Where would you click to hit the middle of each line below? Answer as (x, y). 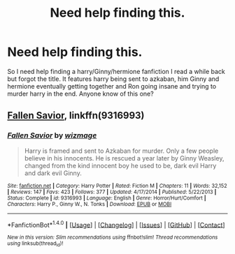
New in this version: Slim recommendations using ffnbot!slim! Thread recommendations (113, 238)
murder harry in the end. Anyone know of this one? (80, 94)
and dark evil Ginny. (53, 173)
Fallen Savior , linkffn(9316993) (76, 115)
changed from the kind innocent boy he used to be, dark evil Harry (120, 165)
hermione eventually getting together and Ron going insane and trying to (112, 86)
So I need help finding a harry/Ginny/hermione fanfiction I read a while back (116, 71)
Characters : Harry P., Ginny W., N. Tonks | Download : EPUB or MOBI (90, 204)
